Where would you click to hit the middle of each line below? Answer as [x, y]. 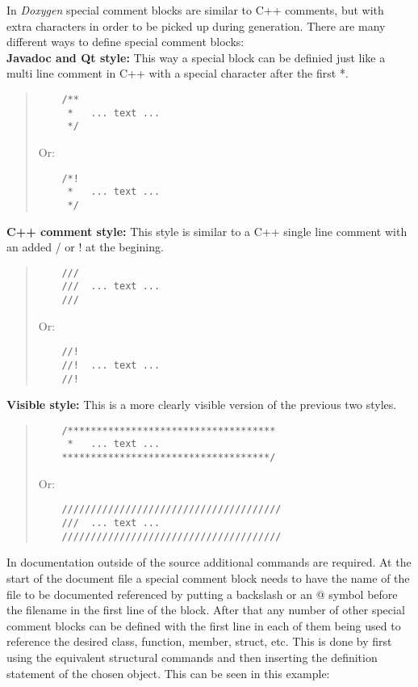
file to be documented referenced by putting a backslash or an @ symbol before [202, 594]
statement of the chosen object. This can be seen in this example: [168, 673]
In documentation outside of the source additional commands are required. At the [209, 562]
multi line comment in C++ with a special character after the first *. [178, 73]
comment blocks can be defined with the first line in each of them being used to [204, 625]
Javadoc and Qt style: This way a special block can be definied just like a [196, 57]
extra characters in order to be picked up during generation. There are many [196, 25]
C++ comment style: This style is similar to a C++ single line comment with [207, 231]
